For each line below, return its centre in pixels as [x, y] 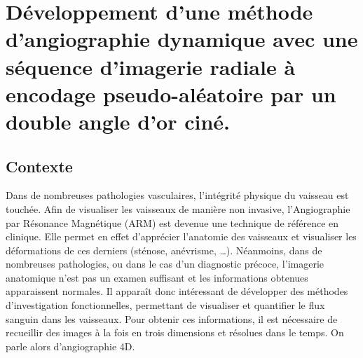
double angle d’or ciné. [118, 121]
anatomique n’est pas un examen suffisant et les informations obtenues [157, 277]
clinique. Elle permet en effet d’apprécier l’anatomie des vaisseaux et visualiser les [181, 236]
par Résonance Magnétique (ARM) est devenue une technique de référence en [172, 222]
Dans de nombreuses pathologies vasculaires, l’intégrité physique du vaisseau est [177, 195]
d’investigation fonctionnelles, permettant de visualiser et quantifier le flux [165, 305]
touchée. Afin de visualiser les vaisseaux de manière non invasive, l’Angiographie [178, 208]
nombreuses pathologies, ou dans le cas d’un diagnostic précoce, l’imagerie [165, 264]
